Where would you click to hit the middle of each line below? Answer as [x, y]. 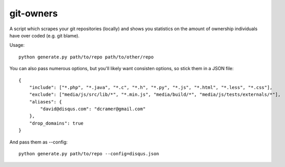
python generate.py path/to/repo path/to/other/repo [86, 57]
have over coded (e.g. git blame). [44, 35]
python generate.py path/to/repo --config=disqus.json [89, 154]
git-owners [34, 13]
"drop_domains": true [56, 123]
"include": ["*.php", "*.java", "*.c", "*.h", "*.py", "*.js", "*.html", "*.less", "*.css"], [151, 87]
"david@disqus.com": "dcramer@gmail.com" [93, 109]
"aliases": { [45, 102]
